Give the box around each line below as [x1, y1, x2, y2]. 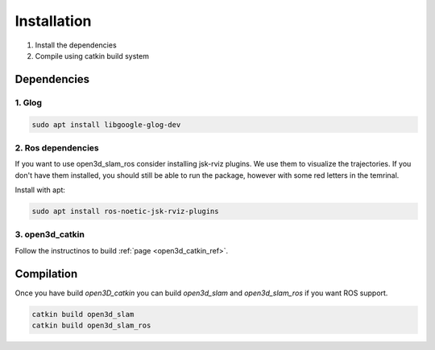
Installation [14, 12, 92, 30]
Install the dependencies [35, 40, 117, 50]
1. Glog [14, 97, 42, 108]
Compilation [14, 266, 78, 281]
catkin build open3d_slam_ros [31, 321, 151, 330]
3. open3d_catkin [14, 229, 85, 241]
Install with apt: [14, 185, 66, 195]
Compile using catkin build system [35, 51, 149, 60]
